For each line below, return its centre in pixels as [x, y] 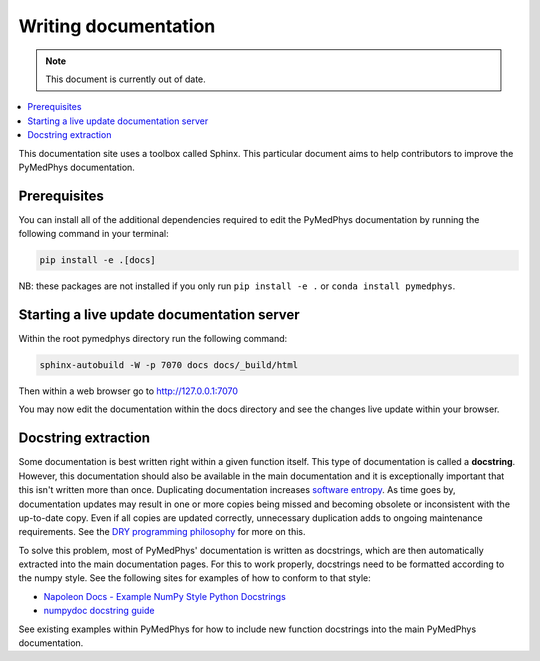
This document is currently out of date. [126, 79]
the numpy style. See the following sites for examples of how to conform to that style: [195, 578]
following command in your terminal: [93, 234]
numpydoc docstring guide [99, 611]
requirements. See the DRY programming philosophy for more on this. [162, 532]
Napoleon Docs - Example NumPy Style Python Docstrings [165, 596]
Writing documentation [117, 26]
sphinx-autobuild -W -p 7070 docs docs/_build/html [169, 365]
